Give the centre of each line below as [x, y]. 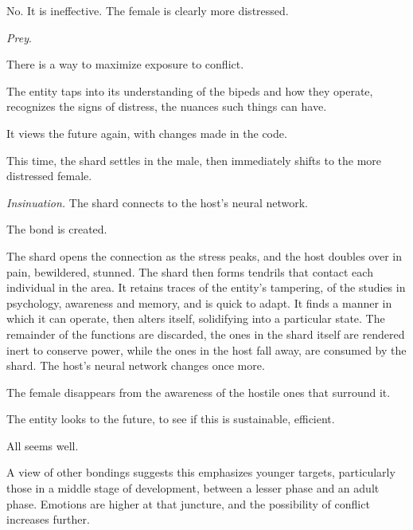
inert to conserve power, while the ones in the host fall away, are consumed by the [206, 349]
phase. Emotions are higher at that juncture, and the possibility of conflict [188, 503]
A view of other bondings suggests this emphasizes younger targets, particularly [201, 472]
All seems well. [43, 445]
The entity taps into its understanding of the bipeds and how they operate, [190, 90]
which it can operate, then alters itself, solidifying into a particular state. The [196, 318]
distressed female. [49, 176]
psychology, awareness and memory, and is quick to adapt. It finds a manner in [199, 302]
